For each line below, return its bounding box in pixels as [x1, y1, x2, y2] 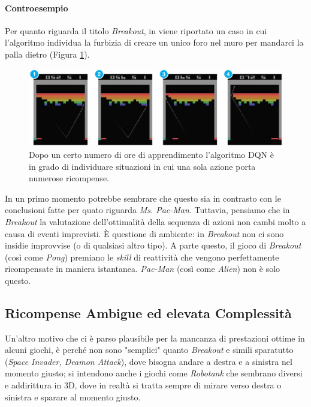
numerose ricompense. [29, 172, 109, 184]
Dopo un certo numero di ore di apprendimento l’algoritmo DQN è [29, 148, 274, 160]
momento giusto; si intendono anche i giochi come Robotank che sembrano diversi [5, 367, 303, 379]
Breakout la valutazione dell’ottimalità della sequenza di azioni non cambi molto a [5, 215, 306, 228]
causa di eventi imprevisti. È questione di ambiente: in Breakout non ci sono [5, 227, 284, 240]
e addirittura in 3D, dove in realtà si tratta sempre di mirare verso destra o [5, 379, 282, 391]
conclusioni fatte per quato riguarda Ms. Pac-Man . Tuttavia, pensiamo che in [5, 203, 290, 216]
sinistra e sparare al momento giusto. [5, 390, 141, 403]
